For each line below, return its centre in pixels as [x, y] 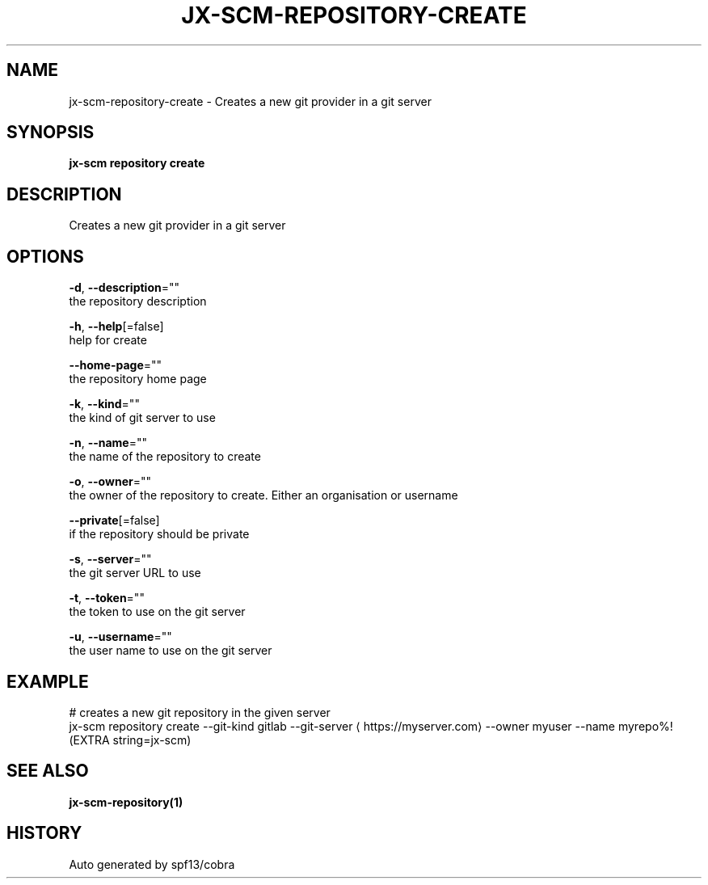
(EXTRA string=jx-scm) [130, 740]
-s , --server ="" [110, 559]
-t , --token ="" [107, 598]
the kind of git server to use [142, 418]
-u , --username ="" [120, 637]
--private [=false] [114, 520]
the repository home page [138, 379]
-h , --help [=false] [116, 327]
